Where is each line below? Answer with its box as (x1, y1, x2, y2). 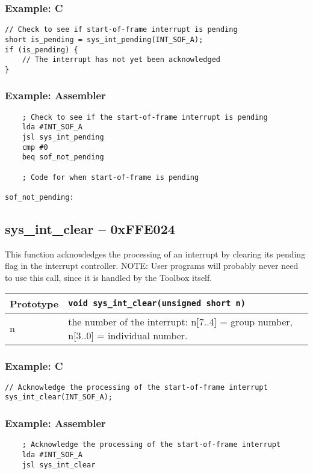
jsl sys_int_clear (22, 460, 96, 469)
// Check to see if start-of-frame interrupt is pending (5, 25, 238, 34)
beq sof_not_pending (22, 153, 104, 162)
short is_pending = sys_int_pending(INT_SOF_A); (5, 35, 203, 44)
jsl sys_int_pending (22, 133, 104, 142)
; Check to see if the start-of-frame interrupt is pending (22, 112, 268, 122)
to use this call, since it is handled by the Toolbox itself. (5, 271, 212, 284)
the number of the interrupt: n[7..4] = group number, (68, 314, 293, 328)
